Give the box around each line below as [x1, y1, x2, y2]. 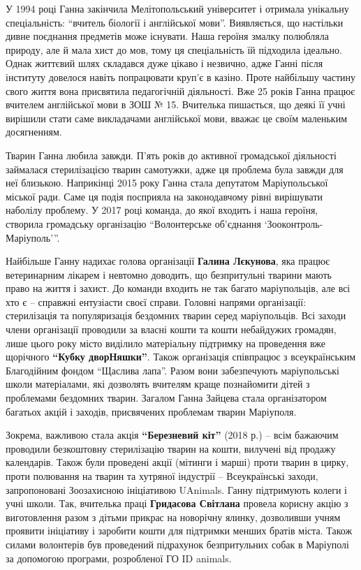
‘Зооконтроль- [264, 216, 323, 231]
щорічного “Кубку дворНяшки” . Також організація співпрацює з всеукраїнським [6, 349, 356, 364]
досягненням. [6, 124, 62, 139]
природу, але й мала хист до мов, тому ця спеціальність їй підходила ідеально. [6, 42, 343, 57]
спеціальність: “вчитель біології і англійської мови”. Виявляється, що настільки [6, 15, 344, 29]
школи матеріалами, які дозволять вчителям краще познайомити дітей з [6, 377, 310, 391]
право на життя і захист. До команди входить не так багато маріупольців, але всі [6, 281, 351, 295]
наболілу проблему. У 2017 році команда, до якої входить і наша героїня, [6, 203, 318, 217]
